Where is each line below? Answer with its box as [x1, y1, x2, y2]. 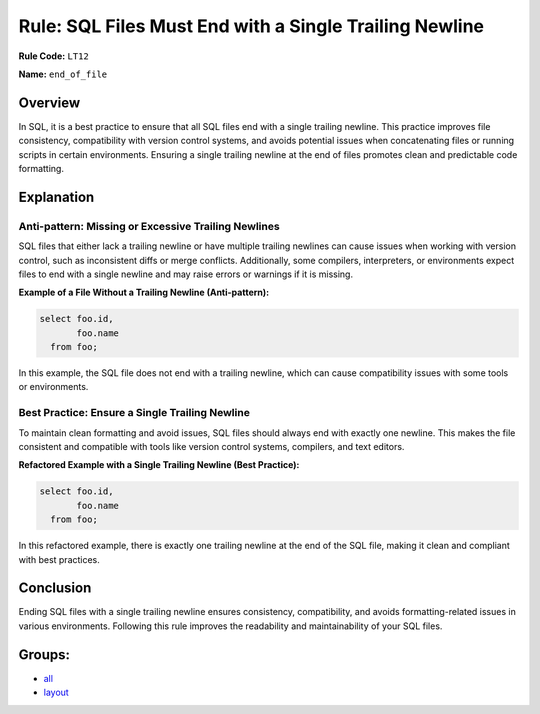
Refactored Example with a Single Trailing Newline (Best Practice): [18, 459, 300, 471]
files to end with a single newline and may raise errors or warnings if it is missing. [18, 268, 354, 280]
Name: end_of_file [18, 68, 108, 80]
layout [43, 686, 69, 699]
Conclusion [18, 580, 92, 597]
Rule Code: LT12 [18, 50, 89, 62]
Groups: [18, 646, 70, 663]
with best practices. [18, 553, 100, 565]
